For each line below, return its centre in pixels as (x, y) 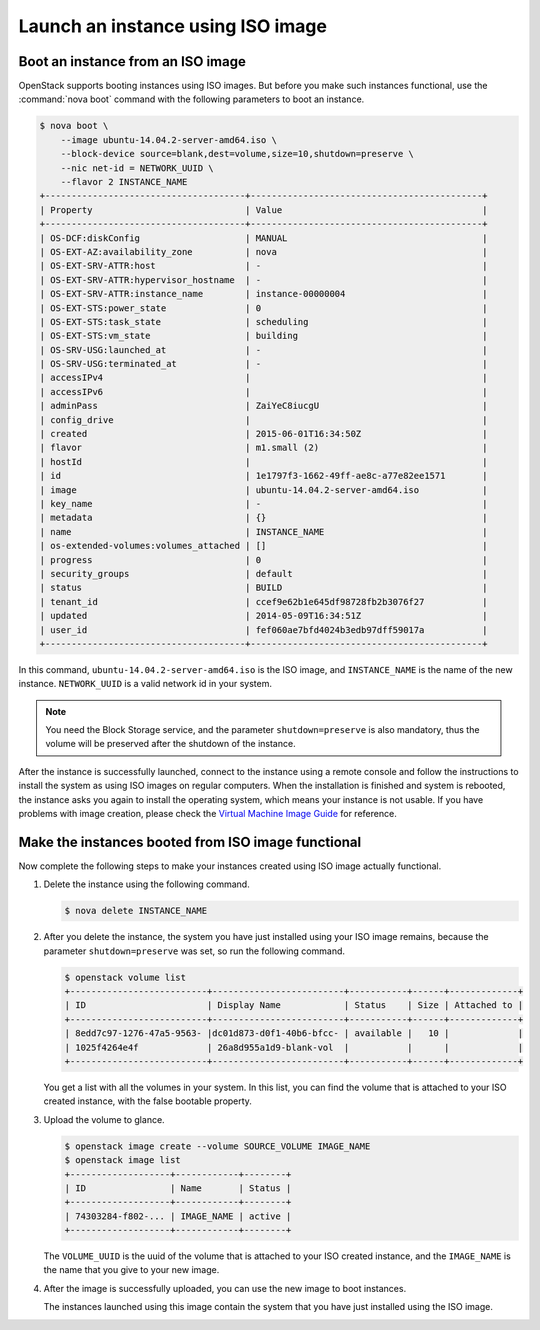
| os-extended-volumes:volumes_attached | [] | (264, 546)
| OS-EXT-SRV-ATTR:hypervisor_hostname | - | (264, 279)
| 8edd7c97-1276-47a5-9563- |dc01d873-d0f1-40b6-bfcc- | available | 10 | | (294, 1033)
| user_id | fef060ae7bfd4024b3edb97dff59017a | (264, 629)
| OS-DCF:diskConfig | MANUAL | (264, 238)
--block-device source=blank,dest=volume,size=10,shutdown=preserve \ (237, 154)
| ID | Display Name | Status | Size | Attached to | (294, 1005)
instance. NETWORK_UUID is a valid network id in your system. (145, 684)
